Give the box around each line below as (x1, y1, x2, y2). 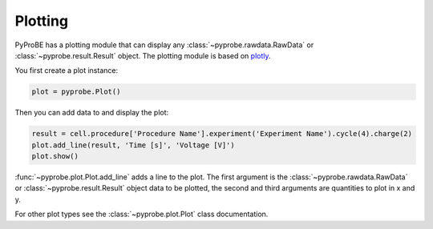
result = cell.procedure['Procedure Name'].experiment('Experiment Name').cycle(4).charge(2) (31, 129, 413, 139)
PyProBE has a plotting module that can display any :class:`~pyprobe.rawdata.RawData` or (14, 40, 314, 50)
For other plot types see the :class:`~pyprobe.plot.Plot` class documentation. (14, 209, 269, 219)
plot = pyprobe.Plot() (31, 87, 121, 96)
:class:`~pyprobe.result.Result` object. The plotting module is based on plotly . (14, 50, 272, 60)
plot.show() (31, 152, 79, 161)
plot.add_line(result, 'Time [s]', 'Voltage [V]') (31, 140, 236, 150)
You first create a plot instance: (14, 66, 119, 75)
